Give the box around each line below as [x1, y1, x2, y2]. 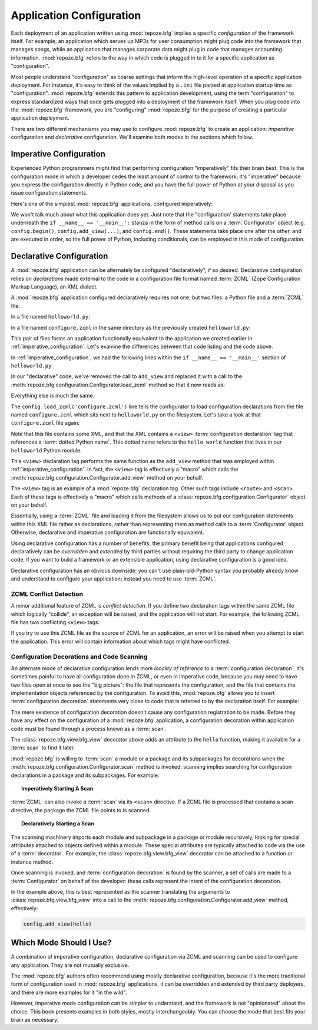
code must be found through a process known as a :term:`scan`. [11, 725, 167, 732]
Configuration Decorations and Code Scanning [11, 652, 148, 661]
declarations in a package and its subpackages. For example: [11, 772, 160, 779]
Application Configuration [11, 9, 141, 22]
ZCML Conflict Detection [11, 590, 84, 598]
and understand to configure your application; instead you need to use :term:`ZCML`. [11, 575, 217, 582]
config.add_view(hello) [23, 920, 92, 927]
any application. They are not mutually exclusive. [11, 962, 130, 969]
